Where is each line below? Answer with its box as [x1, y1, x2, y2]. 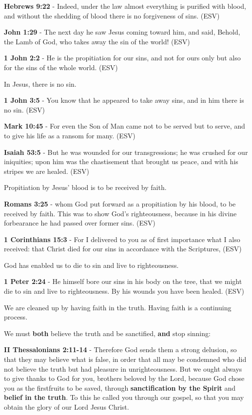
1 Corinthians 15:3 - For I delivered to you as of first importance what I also [4, 234, 240, 244]
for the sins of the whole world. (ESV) [4, 62, 118, 72]
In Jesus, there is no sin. [4, 78, 77, 89]
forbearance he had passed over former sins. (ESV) [4, 218, 155, 228]
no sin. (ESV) [4, 104, 45, 114]
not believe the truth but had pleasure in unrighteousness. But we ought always [4, 363, 242, 374]
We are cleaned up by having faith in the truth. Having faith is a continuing [4, 302, 232, 312]
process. [4, 312, 28, 322]
